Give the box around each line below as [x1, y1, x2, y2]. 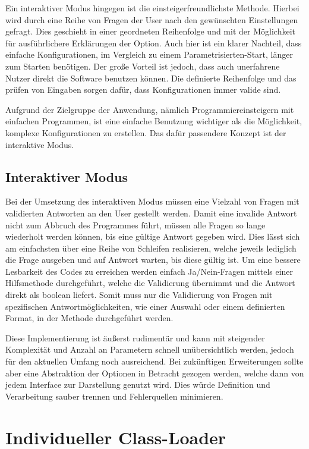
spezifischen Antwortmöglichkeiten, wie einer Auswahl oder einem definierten [5, 300, 285, 312]
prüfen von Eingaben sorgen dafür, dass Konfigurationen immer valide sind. [5, 83, 281, 96]
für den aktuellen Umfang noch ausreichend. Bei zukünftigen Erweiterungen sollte [5, 355, 304, 368]
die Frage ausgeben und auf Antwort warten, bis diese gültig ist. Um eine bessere [5, 253, 301, 266]
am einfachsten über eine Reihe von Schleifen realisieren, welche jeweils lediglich [5, 241, 297, 254]
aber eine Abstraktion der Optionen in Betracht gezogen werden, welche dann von [5, 366, 304, 379]
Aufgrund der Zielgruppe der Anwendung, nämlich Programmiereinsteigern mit [5, 103, 294, 115]
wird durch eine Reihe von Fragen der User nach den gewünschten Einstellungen [5, 13, 298, 26]
